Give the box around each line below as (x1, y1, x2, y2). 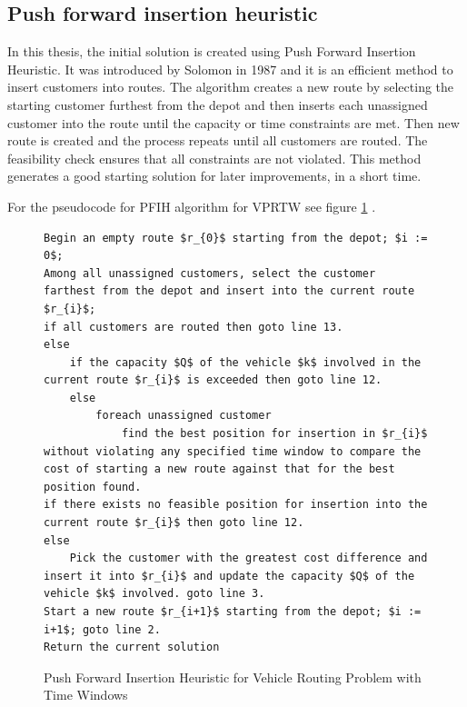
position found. (44, 480, 142, 493)
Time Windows (44, 685, 128, 704)
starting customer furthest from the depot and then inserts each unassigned (7, 95, 428, 114)
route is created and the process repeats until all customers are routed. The (7, 131, 428, 150)
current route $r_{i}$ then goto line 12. (44, 516, 304, 530)
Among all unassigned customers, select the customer (44, 266, 376, 280)
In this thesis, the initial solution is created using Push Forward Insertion (7, 42, 416, 61)
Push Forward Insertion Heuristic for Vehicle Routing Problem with (44, 667, 422, 686)
